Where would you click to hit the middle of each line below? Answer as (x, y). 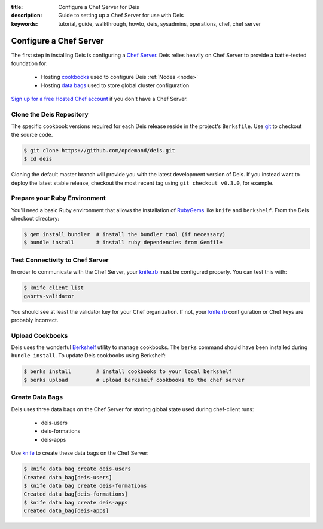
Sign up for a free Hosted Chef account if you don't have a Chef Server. (99, 99)
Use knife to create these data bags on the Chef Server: (80, 453)
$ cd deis (38, 159)
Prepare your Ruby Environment (58, 198)
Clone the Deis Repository (50, 115)
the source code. (32, 134)
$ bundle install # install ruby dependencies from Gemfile (123, 243)
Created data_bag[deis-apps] (66, 511)
